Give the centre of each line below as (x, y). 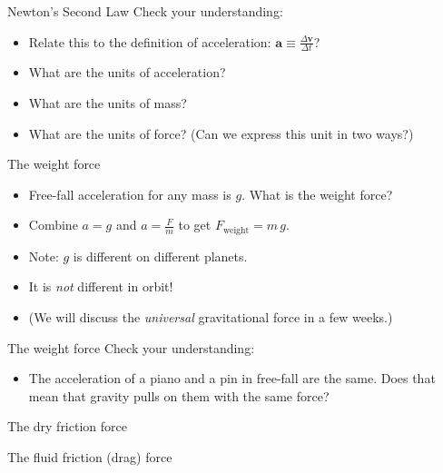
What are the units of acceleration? (127, 72)
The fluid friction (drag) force (90, 457)
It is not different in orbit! (101, 286)
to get (195, 225)
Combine (53, 225)
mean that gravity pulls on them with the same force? (179, 395)
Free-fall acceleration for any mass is (130, 194)
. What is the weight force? (317, 194)
